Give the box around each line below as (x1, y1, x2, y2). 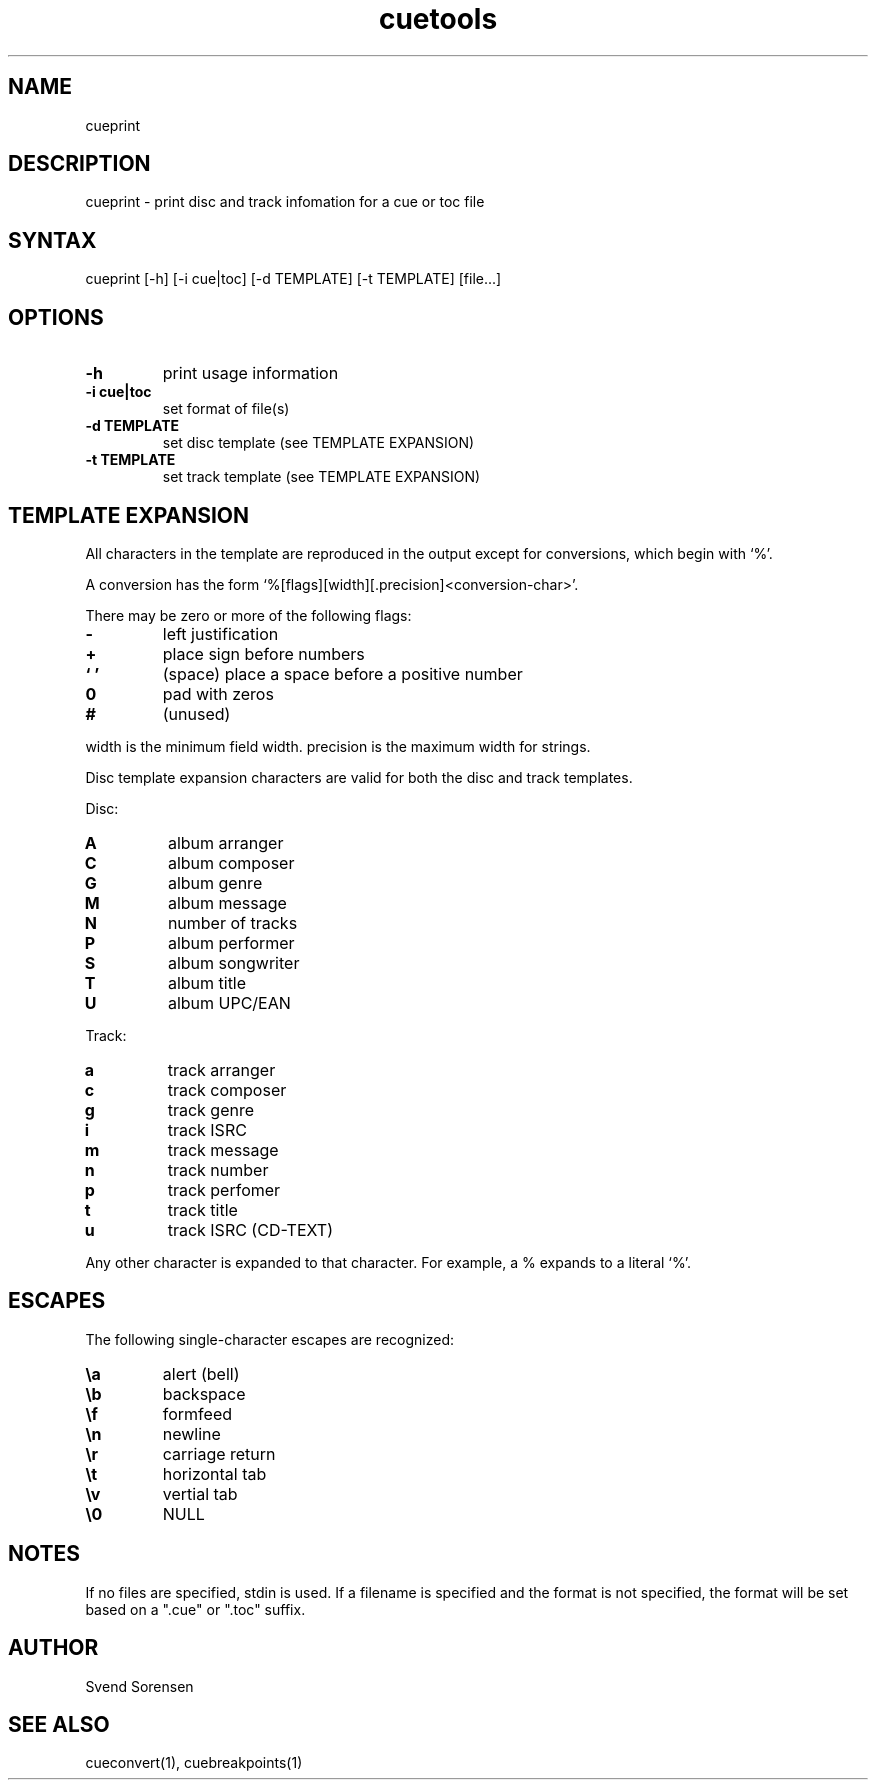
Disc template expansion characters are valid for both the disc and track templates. (85, 768, 633, 786)
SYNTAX (8, 227, 97, 253)
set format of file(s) (162, 400, 290, 418)
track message (167, 1139, 279, 1160)
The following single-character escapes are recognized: (85, 1330, 454, 1348)
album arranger (167, 832, 284, 853)
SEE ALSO (8, 1711, 110, 1737)
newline (162, 1423, 221, 1444)
